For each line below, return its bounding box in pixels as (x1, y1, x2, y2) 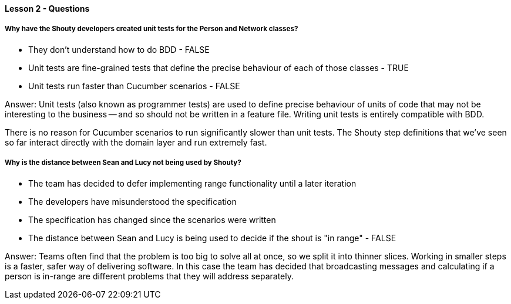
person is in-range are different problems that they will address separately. (5, 271, 294, 281)
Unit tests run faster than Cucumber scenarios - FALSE (28, 80, 240, 91)
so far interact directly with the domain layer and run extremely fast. (5, 137, 267, 147)
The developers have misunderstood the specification (28, 196, 237, 207)
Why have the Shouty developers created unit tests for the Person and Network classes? (5, 25, 298, 33)
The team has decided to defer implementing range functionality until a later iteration (28, 178, 357, 188)
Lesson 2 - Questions (5, 4, 90, 13)
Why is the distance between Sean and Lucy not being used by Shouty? (5, 158, 241, 167)
